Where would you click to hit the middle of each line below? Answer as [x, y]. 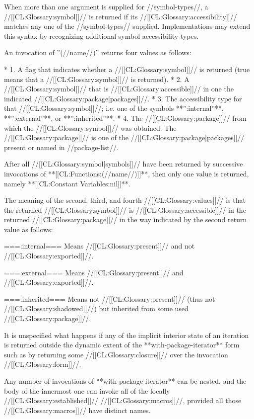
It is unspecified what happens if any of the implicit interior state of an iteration [127, 335]
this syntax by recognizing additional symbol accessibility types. [101, 36]
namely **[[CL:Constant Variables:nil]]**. [67, 183]
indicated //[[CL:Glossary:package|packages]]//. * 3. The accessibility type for [123, 98]
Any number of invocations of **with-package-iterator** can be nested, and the [125, 381]
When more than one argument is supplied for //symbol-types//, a [106, 6]
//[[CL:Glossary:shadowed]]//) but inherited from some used [96, 308]
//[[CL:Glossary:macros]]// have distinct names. [77, 410]
